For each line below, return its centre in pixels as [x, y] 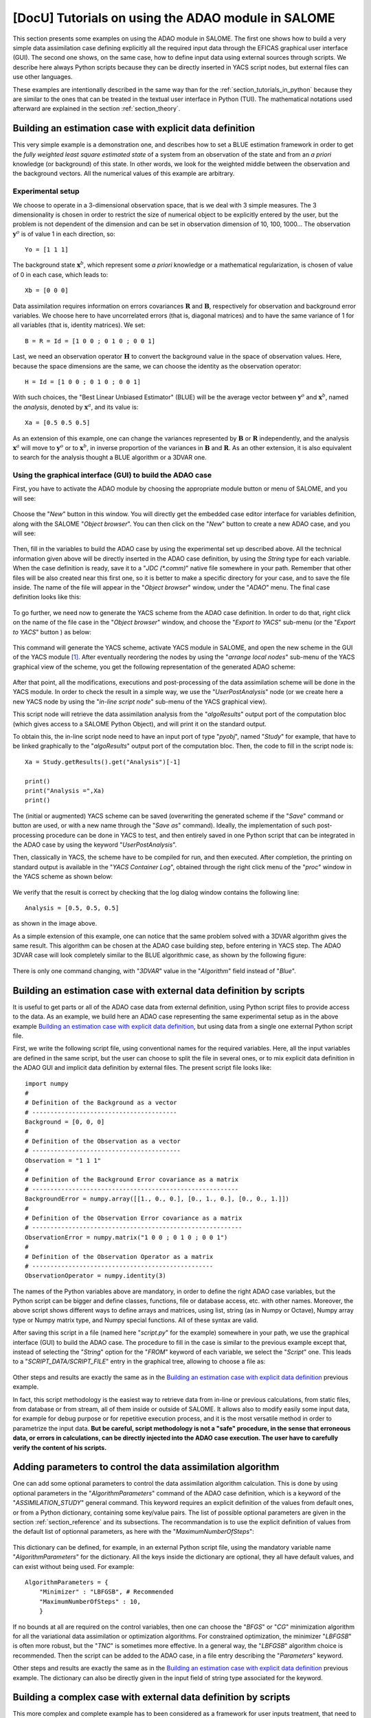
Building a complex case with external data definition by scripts [151, 1697]
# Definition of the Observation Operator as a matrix [119, 1257]
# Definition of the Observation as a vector [103, 1141]
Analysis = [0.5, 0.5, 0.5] [72, 908]
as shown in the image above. [55, 924]
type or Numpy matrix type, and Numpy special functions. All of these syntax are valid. [136, 1320]
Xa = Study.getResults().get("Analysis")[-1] [103, 762]
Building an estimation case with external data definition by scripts [159, 991]
